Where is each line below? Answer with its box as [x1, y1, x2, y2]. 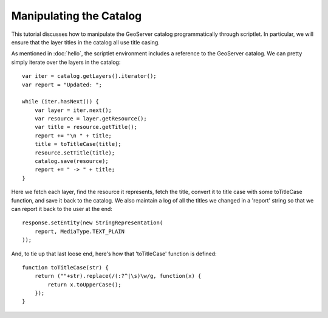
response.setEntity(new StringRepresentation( [22, 219, 163, 226]
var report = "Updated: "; [22, 81, 103, 88]
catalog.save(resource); [34, 158, 109, 165]
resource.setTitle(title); [34, 149, 115, 156]
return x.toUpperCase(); [47, 281, 121, 288]
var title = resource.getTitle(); [34, 123, 138, 131]
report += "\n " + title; [34, 132, 112, 139]
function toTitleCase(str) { [22, 264, 109, 271]
